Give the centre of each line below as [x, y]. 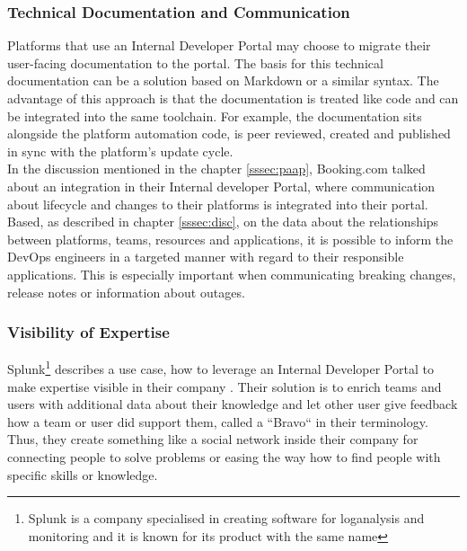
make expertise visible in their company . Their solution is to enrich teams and [225, 386]
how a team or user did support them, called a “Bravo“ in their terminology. [218, 421]
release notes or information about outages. [126, 292]
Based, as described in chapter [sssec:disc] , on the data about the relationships [223, 222]
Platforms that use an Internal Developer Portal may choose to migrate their [219, 45]
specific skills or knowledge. [83, 474]
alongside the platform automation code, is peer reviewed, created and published [229, 133]
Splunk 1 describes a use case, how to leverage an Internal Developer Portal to [220, 367]
